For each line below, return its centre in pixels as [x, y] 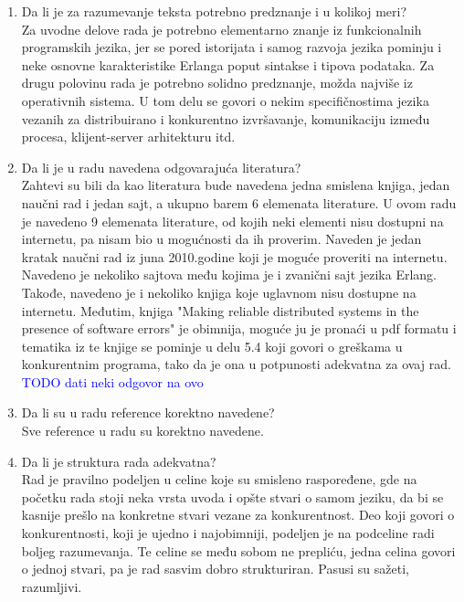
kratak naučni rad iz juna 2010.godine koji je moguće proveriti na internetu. [234, 256]
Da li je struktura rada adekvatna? [119, 461]
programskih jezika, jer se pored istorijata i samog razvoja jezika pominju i [232, 47]
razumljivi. [52, 586]
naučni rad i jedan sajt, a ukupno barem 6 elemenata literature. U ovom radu [239, 202]
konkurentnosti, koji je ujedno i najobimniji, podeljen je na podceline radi [228, 533]
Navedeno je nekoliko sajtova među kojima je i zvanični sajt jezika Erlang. [229, 275]
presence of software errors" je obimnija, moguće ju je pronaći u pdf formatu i [239, 328]
